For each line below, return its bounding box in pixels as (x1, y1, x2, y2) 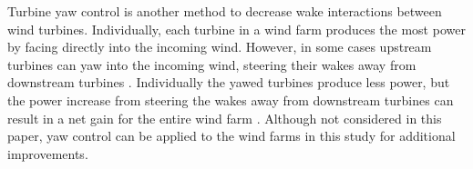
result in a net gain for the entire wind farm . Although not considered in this (7, 108, 442, 127)
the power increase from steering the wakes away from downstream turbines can (7, 90, 454, 109)
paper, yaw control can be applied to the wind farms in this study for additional (7, 126, 456, 145)
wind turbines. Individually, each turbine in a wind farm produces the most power (7, 19, 466, 38)
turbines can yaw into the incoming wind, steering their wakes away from (7, 55, 416, 74)
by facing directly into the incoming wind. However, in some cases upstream (7, 37, 432, 56)
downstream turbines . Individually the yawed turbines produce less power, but (7, 73, 450, 92)
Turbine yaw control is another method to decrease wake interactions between (7, 2, 442, 20)
